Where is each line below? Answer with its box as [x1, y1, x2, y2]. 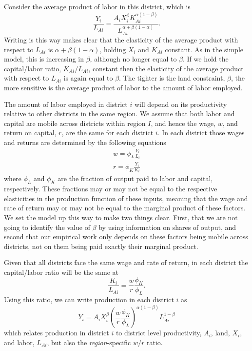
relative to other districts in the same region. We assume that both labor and [4, 108, 235, 119]
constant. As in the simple [165, 44, 244, 54]
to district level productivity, [116, 328, 202, 338]
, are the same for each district [61, 127, 154, 138]
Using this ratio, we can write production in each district [4, 294, 174, 305]
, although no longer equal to [90, 54, 177, 64]
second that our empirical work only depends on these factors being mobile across [4, 231, 248, 242]
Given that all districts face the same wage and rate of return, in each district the [4, 257, 248, 268]
